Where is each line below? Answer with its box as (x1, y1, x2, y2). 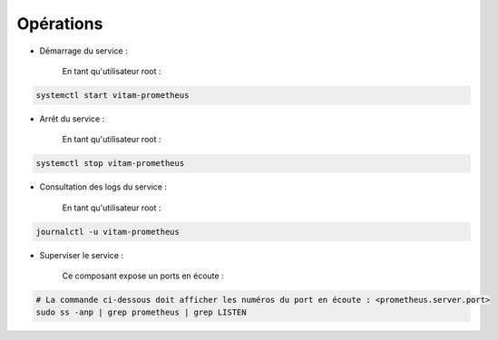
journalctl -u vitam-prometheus (35, 227, 181, 237)
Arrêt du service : (39, 113, 105, 124)
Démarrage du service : (39, 45, 128, 56)
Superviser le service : (39, 249, 124, 260)
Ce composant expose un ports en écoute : (62, 270, 224, 281)
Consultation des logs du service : (39, 181, 168, 192)
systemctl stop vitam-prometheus (35, 159, 185, 169)
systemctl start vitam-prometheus (35, 90, 190, 100)
